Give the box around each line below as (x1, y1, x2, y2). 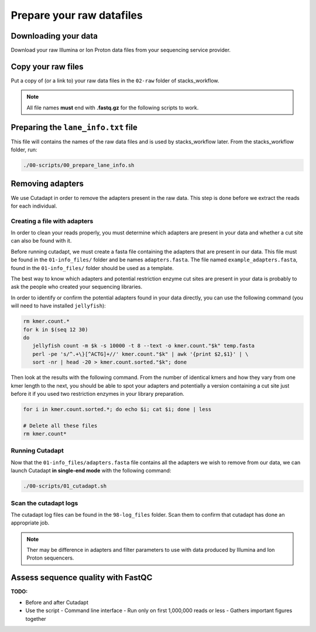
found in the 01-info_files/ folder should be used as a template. (11, 264, 174, 271)
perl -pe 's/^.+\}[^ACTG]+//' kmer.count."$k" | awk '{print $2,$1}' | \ (32, 351, 249, 357)
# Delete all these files (23, 422, 98, 429)
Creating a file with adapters (11, 217, 94, 225)
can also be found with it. (11, 237, 72, 244)
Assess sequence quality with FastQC (11, 573, 153, 583)
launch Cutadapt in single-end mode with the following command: (11, 467, 171, 474)
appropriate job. (11, 519, 50, 526)
